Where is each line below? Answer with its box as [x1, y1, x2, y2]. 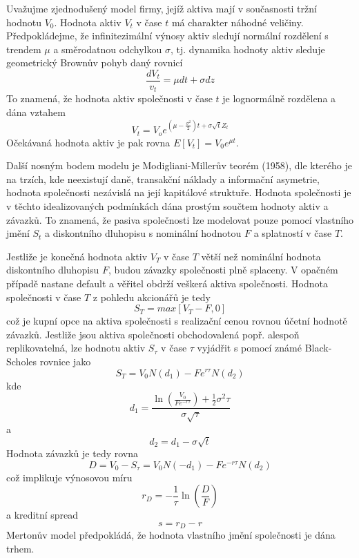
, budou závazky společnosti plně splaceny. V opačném [108, 262, 338, 277]
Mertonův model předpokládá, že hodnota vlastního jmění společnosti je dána [6, 528, 336, 542]
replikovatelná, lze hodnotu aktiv [6, 340, 146, 355]
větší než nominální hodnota [201, 249, 321, 263]
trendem [6, 41, 41, 56]
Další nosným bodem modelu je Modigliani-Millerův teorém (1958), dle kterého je [6, 158, 352, 173]
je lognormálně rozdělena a [222, 91, 336, 106]
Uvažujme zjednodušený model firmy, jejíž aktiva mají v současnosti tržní [6, 1, 317, 15]
